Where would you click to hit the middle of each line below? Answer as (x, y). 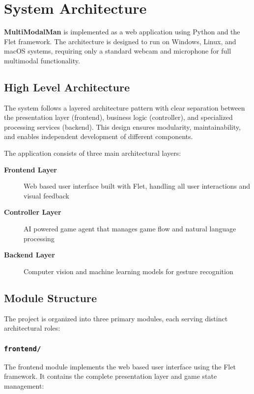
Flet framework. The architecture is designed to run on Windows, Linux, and (120, 41)
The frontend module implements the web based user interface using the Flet (120, 366)
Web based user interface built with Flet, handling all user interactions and (137, 186)
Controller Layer (33, 212)
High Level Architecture (67, 87)
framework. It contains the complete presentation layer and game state (111, 376)
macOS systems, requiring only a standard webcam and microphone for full (118, 51)
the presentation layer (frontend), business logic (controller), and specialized (118, 117)
